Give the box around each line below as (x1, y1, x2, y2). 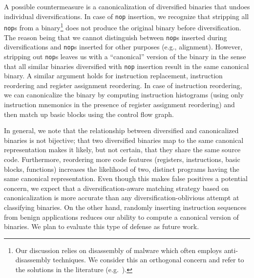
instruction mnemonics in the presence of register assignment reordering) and (4, 99, 235, 109)
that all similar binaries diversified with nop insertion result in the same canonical (4, 61, 249, 71)
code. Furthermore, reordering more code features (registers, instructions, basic (4, 154, 240, 164)
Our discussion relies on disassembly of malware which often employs (15, 245, 222, 255)
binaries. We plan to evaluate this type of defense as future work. (4, 221, 199, 232)
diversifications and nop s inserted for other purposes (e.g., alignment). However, (4, 42, 243, 52)
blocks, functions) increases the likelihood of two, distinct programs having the (4, 163, 239, 174)
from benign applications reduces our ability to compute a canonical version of (4, 211, 239, 222)
